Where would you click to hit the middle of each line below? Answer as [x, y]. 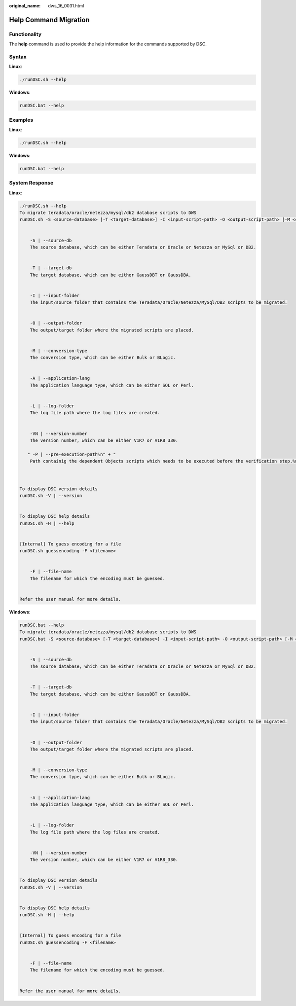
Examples [21, 120]
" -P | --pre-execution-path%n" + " [72, 454]
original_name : [25, 6]
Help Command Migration [49, 20]
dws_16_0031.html [66, 6]
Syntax [18, 57]
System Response [31, 183]
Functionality [25, 34]
